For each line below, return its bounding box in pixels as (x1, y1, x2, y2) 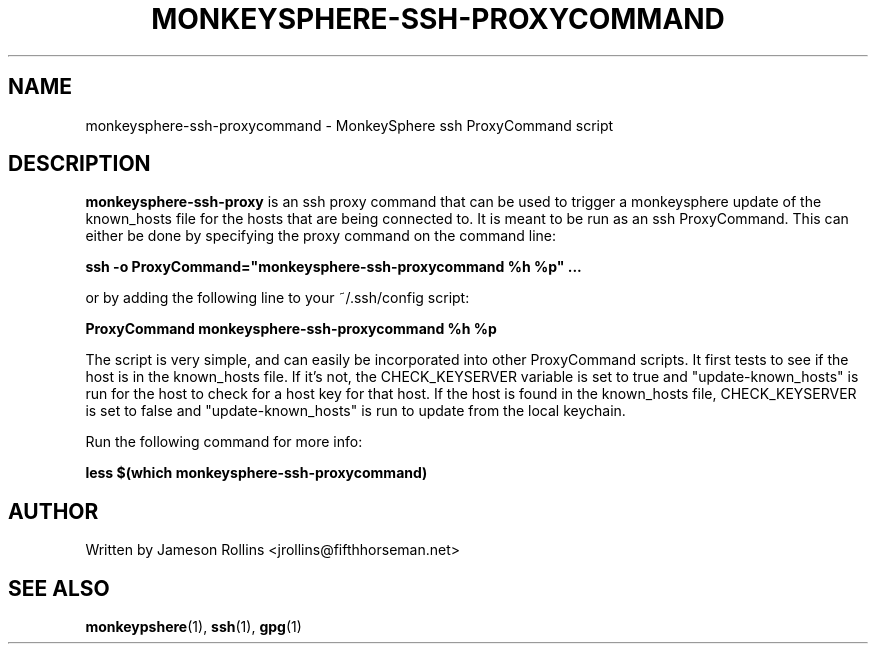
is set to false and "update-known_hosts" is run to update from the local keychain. (85, 402, 626, 420)
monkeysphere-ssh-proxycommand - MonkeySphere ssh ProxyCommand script (85, 116, 614, 134)
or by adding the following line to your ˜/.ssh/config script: (85, 289, 470, 307)
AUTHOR (8, 498, 99, 524)
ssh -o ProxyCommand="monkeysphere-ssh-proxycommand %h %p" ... (85, 258, 582, 276)
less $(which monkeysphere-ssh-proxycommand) (85, 464, 428, 482)
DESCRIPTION (8, 151, 151, 177)
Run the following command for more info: (85, 433, 363, 451)
